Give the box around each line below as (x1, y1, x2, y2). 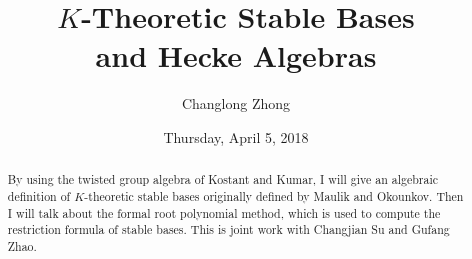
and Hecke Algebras (95, 35, 377, 76)
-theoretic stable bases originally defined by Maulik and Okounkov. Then (84, 187, 464, 204)
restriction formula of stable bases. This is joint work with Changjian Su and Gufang (7, 221, 450, 238)
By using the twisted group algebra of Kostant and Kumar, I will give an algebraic (7, 171, 439, 188)
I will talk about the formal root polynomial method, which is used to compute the (7, 204, 441, 221)
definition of (7, 187, 71, 204)
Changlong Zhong (181, 93, 291, 114)
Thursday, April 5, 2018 (163, 126, 309, 147)
